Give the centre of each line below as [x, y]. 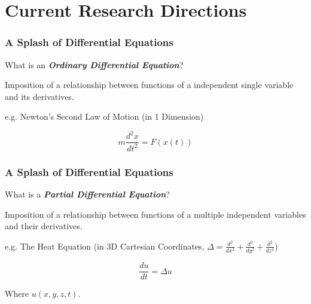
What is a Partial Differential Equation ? [87, 194]
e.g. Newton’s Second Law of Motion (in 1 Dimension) [104, 116]
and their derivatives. [44, 226]
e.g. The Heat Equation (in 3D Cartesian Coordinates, [105, 246]
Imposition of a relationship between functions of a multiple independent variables [155, 214]
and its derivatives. [39, 96]
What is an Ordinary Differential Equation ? [94, 64]
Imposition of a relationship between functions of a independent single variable [149, 85]
